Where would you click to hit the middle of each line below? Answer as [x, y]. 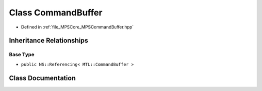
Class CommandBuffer [56, 13]
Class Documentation [42, 78]
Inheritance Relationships [49, 41]
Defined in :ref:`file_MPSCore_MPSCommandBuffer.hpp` [77, 27]
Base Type [22, 54]
